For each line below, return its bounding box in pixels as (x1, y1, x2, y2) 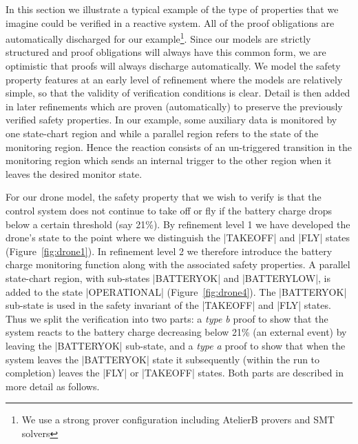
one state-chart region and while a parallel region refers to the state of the (6, 126, 319, 140)
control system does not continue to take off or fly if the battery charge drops (6, 203, 333, 217)
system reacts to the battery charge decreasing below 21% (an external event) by (6, 325, 347, 339)
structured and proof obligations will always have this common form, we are (6, 45, 326, 59)
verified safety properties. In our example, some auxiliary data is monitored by (6, 112, 337, 127)
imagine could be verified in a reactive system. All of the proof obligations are (6, 15, 335, 30)
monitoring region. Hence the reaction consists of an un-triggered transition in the (6, 139, 352, 154)
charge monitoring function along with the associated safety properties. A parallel (6, 257, 350, 272)
